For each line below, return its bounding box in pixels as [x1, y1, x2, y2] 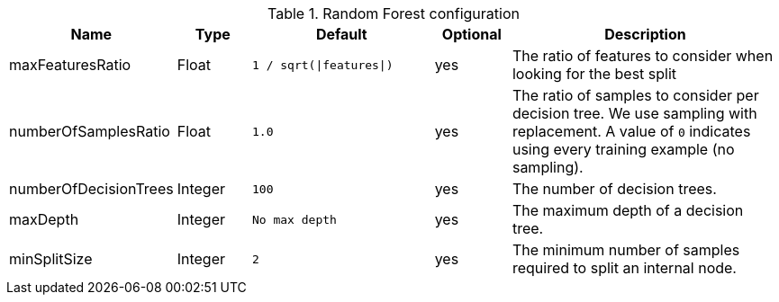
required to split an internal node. [512, 259, 737, 277]
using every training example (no [512, 140, 735, 158]
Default [315, 25, 367, 43]
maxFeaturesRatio [9, 56, 131, 74]
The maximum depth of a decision [512, 201, 744, 219]
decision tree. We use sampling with [512, 104, 757, 122]
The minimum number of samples [512, 241, 740, 259]
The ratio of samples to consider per [512, 86, 759, 104]
